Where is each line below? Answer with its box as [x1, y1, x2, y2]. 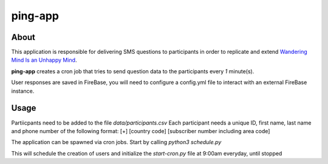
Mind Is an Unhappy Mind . [11, 56, 77, 64]
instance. [11, 87, 35, 94]
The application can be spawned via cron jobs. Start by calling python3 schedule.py [11, 139, 222, 146]
